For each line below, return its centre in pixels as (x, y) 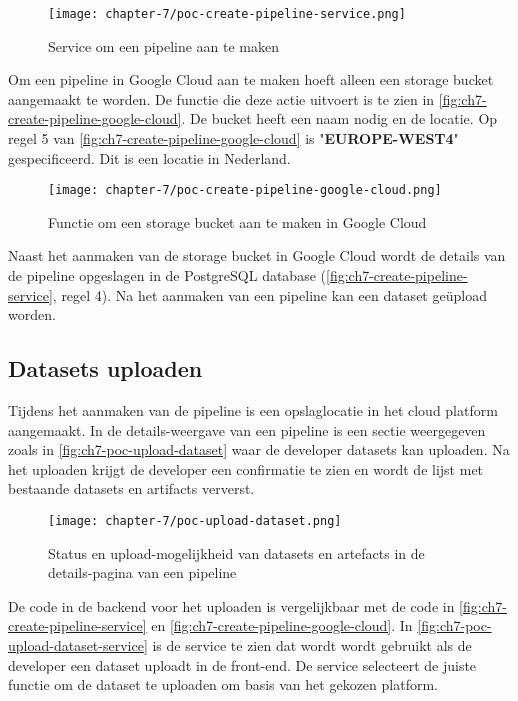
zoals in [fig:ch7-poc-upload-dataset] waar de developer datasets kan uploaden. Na (259, 449)
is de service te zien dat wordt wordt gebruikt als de (312, 645)
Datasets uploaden (105, 368)
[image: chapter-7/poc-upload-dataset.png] (195, 521)
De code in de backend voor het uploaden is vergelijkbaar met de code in (231, 605)
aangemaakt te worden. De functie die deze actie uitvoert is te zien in (221, 98)
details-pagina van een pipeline (142, 572)
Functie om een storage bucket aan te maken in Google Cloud (237, 221)
